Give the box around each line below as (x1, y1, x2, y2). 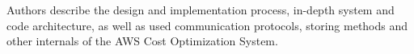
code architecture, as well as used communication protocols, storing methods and (6, 17, 408, 33)
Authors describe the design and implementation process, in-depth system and (6, 2, 395, 17)
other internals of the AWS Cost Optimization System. (6, 33, 278, 49)
